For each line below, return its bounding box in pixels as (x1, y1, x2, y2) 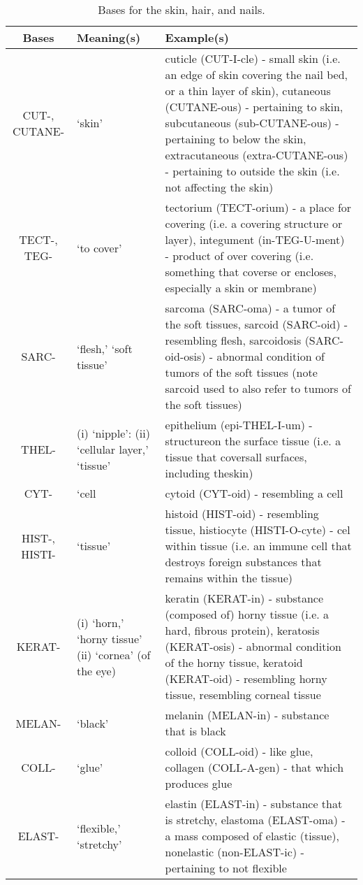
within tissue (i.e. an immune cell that (165, 538, 352, 554)
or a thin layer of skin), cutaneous (165, 82, 331, 99)
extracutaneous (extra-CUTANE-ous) (165, 147, 348, 163)
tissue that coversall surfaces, (165, 449, 307, 465)
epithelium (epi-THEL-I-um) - (165, 417, 313, 433)
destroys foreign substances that (165, 554, 322, 570)
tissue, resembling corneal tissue (165, 686, 321, 703)
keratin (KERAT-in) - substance (165, 590, 324, 606)
